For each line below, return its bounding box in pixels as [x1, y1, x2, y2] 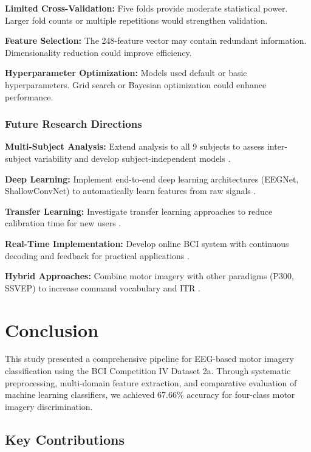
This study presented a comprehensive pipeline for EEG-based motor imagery [5, 352, 294, 365]
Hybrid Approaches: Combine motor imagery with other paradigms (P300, [5, 269, 294, 282]
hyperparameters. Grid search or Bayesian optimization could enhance [5, 78, 267, 91]
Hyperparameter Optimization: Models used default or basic [5, 66, 247, 79]
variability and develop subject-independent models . [34, 151, 231, 164]
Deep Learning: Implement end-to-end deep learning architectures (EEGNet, [5, 172, 299, 185]
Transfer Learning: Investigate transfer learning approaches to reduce [5, 204, 273, 217]
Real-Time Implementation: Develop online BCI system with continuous [5, 237, 289, 249]
